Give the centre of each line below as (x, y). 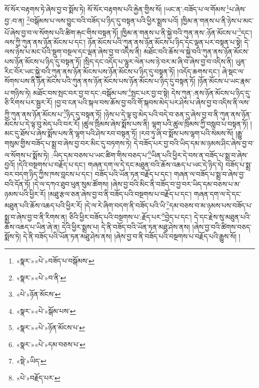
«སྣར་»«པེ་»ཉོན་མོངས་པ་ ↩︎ (50, 327)
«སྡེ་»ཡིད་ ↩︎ (31, 361)
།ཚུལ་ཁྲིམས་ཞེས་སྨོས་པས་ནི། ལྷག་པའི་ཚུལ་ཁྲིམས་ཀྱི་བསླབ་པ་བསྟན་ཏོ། (165, 123)
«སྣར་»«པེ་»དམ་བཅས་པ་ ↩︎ (51, 344)
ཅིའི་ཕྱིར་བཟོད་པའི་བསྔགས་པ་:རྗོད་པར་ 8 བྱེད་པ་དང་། (130, 216)
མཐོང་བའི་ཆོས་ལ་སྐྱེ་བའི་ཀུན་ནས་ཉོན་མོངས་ (196, 52)
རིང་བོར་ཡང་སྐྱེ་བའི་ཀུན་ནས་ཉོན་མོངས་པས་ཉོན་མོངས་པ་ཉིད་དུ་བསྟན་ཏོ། (90, 71)
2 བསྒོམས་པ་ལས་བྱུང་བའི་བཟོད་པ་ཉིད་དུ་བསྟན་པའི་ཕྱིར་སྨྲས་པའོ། (102, 20)
